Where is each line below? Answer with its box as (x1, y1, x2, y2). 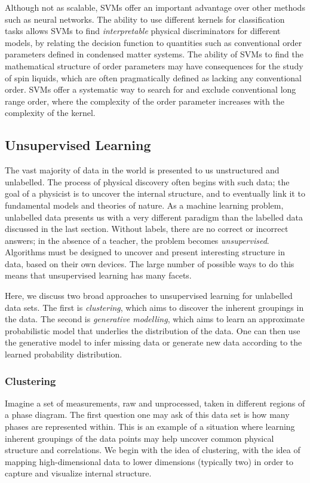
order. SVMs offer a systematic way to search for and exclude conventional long (5, 83, 296, 96)
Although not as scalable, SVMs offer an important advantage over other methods (5, 1, 305, 13)
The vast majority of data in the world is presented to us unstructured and (5, 164, 280, 176)
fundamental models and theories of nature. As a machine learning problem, (5, 198, 284, 211)
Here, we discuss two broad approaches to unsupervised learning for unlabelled (5, 289, 293, 302)
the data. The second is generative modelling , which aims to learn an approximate (5, 313, 305, 325)
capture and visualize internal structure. (5, 467, 152, 479)
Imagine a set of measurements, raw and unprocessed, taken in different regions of (5, 396, 305, 409)
